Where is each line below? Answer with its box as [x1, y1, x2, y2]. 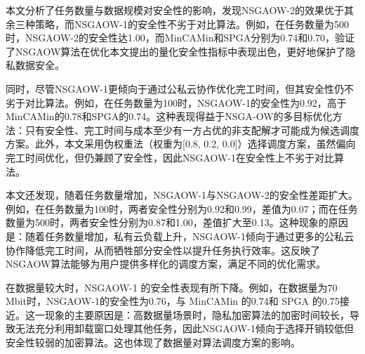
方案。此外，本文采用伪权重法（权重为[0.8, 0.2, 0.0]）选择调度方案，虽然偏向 [6, 136, 356, 151]
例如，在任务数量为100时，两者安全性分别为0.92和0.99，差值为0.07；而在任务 [6, 201, 358, 216]
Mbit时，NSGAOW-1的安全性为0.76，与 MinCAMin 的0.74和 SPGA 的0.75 [6, 294, 340, 308]
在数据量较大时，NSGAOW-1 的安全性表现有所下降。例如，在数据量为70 [6, 280, 338, 294]
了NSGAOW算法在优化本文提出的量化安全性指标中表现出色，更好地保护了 [6, 44, 346, 58]
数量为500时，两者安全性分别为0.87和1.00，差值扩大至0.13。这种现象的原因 [6, 215, 348, 230]
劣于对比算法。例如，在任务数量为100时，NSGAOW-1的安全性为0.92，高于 [6, 95, 347, 110]
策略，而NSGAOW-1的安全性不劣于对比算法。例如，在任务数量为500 [34, 16, 349, 31]
